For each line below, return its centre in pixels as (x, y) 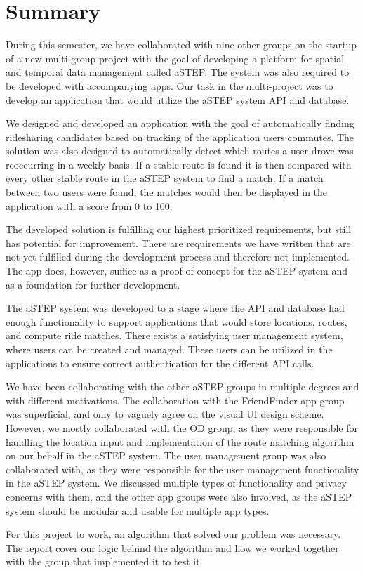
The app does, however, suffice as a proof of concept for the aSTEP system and (177, 271)
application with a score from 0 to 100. (89, 205)
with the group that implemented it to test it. (104, 561)
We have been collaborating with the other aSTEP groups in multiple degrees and (182, 387)
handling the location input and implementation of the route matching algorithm (180, 441)
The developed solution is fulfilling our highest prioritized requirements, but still (179, 229)
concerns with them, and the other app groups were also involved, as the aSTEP (179, 496)
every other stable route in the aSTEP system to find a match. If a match (165, 178)
